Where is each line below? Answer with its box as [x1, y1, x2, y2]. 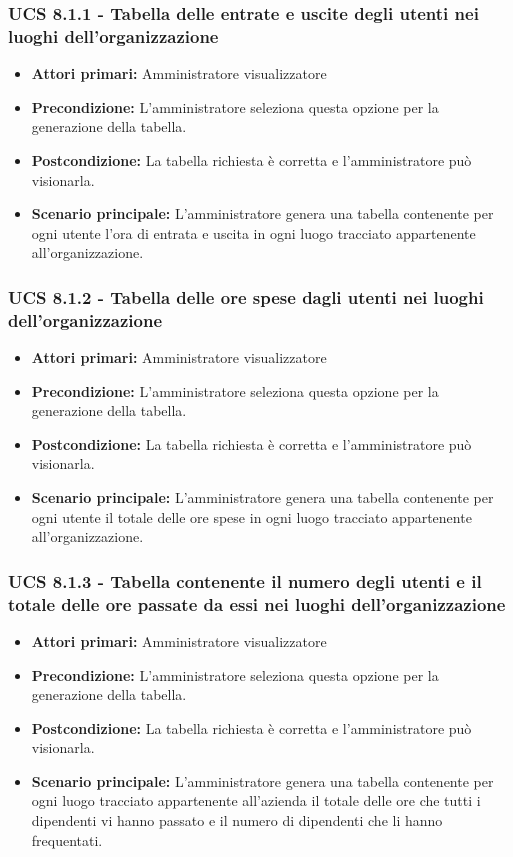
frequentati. [31, 829, 103, 850]
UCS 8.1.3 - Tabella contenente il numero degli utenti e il [8, 568, 482, 593]
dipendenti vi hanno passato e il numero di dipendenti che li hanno [31, 810, 443, 831]
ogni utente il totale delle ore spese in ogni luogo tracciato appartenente [31, 506, 472, 527]
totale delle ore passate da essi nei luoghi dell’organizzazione [8, 591, 506, 616]
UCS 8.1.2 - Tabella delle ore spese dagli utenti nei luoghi [8, 284, 484, 309]
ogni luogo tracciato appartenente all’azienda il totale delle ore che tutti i [31, 790, 481, 811]
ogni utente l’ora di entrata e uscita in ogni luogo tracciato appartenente [31, 222, 476, 243]
